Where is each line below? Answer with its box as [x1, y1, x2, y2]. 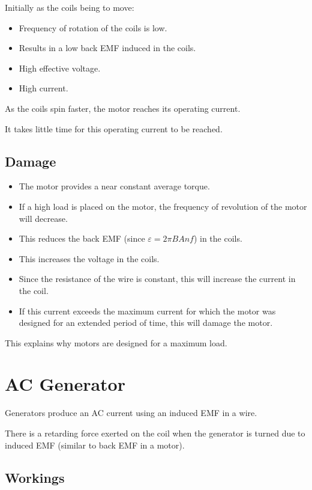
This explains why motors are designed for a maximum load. [5, 336, 227, 349]
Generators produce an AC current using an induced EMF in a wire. [5, 406, 257, 419]
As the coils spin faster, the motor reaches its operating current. [5, 102, 241, 114]
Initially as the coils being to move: [5, 1, 134, 13]
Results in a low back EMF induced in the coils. [19, 41, 196, 54]
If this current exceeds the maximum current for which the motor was [19, 304, 276, 317]
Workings [5, 468, 65, 486]
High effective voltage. [19, 61, 101, 74]
